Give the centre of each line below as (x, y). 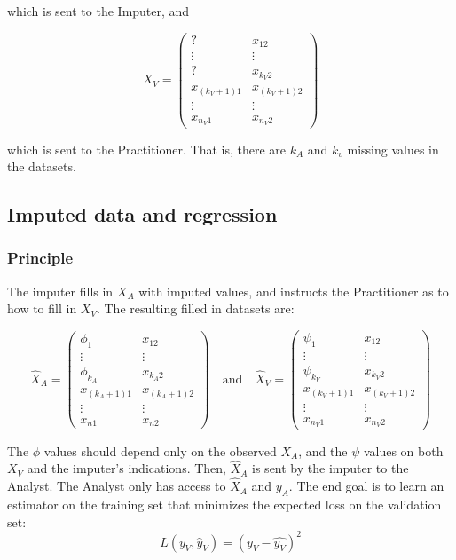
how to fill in (42, 308)
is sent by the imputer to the (330, 468)
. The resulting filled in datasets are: (195, 308)
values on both (403, 450)
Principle (40, 258)
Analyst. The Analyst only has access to (117, 486)
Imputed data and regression (142, 214)
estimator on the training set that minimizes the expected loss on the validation (224, 504)
